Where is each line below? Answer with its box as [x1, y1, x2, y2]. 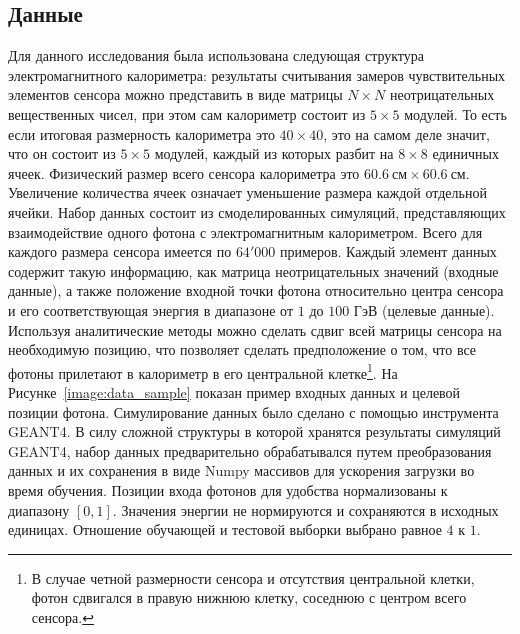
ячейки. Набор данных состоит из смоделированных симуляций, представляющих [8, 201, 506, 222]
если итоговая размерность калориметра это [8, 123, 275, 144]
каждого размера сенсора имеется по [8, 241, 232, 262]
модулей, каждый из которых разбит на [154, 143, 394, 164]
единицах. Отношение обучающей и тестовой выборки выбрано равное [8, 519, 442, 540]
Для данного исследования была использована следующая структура [8, 45, 425, 66]
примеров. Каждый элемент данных [279, 241, 497, 262]
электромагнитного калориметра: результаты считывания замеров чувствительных [8, 64, 506, 85]
